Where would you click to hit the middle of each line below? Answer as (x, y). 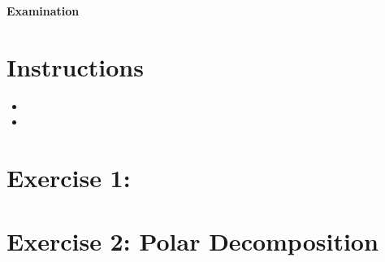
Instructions (75, 66)
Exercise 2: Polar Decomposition (192, 241)
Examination (43, 11)
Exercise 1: (69, 178)
